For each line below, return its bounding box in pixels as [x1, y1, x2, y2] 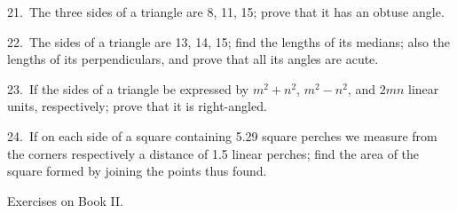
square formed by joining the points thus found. [7, 162, 267, 180]
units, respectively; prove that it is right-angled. [7, 97, 267, 115]
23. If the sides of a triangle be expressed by [7, 79, 249, 98]
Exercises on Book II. [7, 191, 123, 209]
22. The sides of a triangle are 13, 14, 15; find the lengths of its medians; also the [7, 32, 451, 51]
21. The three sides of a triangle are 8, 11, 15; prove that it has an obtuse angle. [7, 3, 445, 20]
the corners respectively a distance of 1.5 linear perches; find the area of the [7, 144, 420, 162]
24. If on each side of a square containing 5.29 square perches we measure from [7, 126, 437, 145]
